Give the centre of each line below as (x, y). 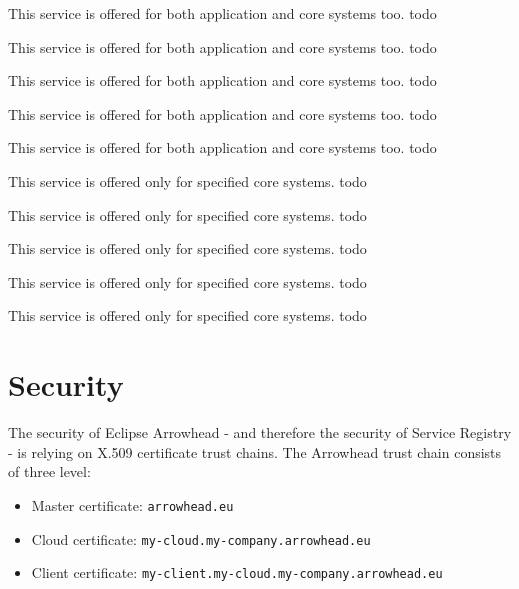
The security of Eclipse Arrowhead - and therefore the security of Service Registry (260, 432)
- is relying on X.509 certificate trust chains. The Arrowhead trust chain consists (255, 451)
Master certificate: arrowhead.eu (132, 504)
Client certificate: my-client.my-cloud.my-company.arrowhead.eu (237, 572)
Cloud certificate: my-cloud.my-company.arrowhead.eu (201, 538)
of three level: (49, 471)
